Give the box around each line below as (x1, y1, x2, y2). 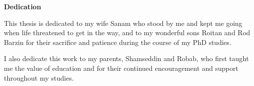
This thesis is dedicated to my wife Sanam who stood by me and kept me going (4, 18, 242, 28)
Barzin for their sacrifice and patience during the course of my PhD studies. (4, 37, 231, 47)
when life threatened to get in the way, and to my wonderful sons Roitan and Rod (4, 27, 251, 38)
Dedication (4, 1, 41, 11)
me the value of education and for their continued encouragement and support (4, 63, 238, 73)
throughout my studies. (4, 72, 74, 83)
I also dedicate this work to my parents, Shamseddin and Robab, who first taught (4, 53, 249, 64)
